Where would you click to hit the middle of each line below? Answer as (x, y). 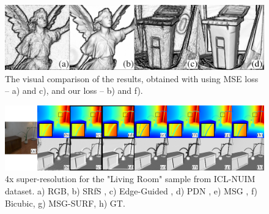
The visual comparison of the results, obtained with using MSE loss (132, 78)
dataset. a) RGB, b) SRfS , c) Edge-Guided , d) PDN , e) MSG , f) (131, 190)
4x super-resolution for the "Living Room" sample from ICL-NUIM (130, 179)
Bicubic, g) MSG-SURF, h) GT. (65, 203)
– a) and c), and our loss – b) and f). (74, 90)
